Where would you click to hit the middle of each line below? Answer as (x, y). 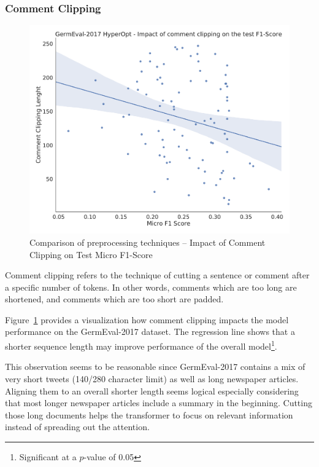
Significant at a (48, 456)
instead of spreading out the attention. (77, 427)
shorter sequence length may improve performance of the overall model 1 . (141, 345)
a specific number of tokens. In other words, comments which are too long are (151, 287)
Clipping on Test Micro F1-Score (91, 254)
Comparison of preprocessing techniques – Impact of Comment (148, 242)
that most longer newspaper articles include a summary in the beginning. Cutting (159, 403)
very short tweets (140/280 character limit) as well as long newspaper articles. (152, 378)
